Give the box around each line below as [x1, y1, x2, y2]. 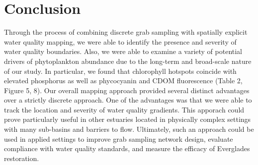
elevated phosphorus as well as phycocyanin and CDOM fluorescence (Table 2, [4, 75, 243, 86]
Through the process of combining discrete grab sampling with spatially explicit [4, 27, 248, 37]
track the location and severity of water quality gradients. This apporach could [4, 104, 245, 114]
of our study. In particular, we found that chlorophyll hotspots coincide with [4, 65, 237, 76]
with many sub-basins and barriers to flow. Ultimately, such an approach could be [4, 124, 254, 134]
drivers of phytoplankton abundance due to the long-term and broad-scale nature [4, 55, 252, 66]
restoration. [4, 153, 39, 163]
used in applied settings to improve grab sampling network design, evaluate [4, 133, 233, 144]
